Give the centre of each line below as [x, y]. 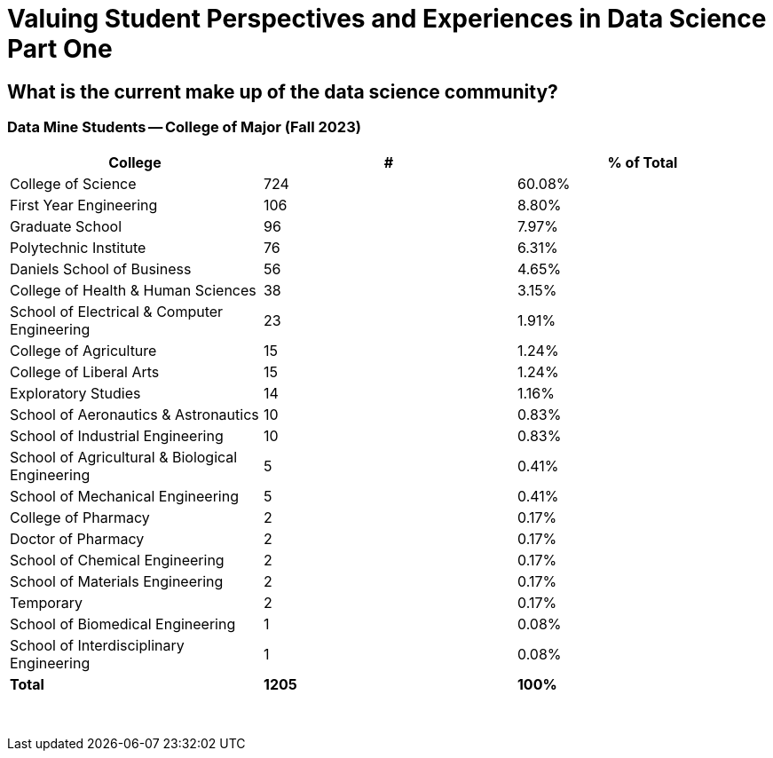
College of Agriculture [83, 350]
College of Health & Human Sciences [133, 290]
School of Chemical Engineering [117, 560]
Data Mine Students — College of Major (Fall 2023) [184, 127]
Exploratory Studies [75, 393]
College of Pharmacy [80, 517]
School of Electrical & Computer [117, 311]
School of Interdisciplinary [97, 645]
